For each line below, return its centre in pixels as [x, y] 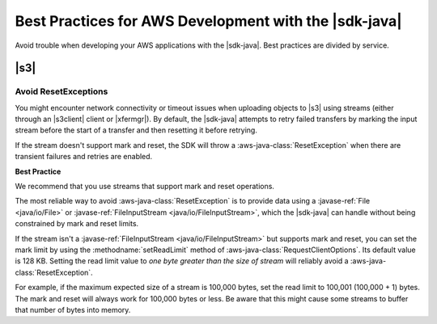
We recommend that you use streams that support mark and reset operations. [145, 187]
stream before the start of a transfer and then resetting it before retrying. [136, 130]
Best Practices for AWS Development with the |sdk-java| [208, 21]
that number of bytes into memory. [73, 309]
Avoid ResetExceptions [62, 91]
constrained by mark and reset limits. [77, 224]
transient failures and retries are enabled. [84, 157]
